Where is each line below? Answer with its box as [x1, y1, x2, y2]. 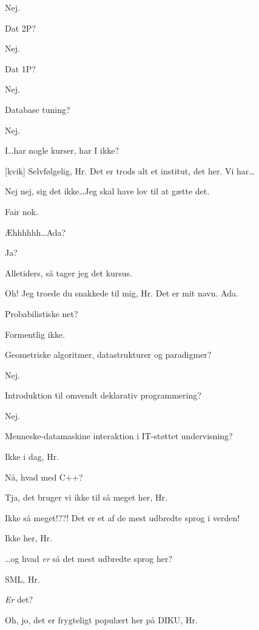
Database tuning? [5, 103, 70, 115]
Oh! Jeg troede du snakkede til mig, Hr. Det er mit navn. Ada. [5, 287, 238, 300]
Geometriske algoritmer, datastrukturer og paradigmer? [5, 348, 212, 361]
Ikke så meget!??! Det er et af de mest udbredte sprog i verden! [5, 511, 240, 524]
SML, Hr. [5, 572, 40, 585]
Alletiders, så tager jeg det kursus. [5, 266, 133, 279]
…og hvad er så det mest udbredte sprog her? [5, 552, 173, 565]
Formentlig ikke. [5, 327, 66, 340]
